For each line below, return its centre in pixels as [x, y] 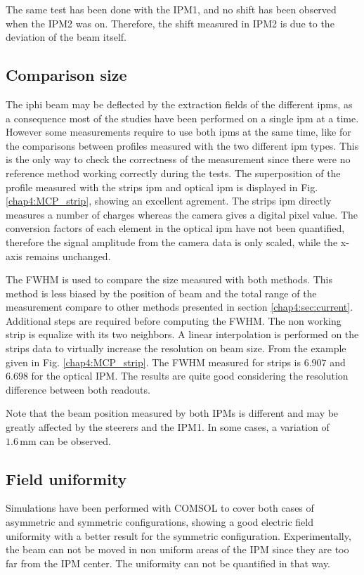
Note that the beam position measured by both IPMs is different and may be [172, 413]
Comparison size [66, 75]
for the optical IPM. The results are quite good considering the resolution [190, 376]
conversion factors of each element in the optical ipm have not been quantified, [175, 228]
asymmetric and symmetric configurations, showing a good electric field [160, 522]
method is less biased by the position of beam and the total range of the [161, 293]
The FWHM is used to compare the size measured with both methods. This [169, 279]
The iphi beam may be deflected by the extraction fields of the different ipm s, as [179, 104]
